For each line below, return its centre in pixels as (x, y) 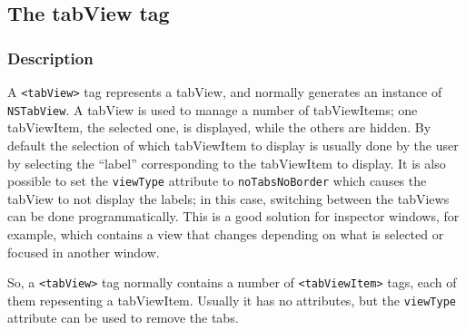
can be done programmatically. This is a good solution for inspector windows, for (233, 216)
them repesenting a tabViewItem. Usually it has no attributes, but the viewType (232, 300)
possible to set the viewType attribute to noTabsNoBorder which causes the (217, 181)
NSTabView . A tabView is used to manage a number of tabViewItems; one (213, 109)
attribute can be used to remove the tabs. (123, 318)
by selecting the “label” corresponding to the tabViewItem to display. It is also (227, 163)
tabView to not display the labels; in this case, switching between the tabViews (228, 198)
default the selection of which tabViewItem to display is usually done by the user (233, 145)
